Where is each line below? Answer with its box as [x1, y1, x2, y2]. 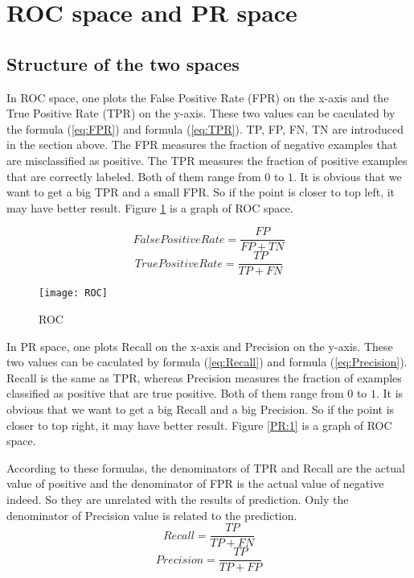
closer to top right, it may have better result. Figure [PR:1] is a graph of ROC [6, 416, 392, 433]
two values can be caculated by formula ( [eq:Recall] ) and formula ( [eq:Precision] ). [6, 353, 408, 370]
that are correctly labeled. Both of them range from [6, 167, 261, 184]
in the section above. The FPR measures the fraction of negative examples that [6, 136, 398, 153]
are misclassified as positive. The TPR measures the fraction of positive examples [6, 151, 408, 168]
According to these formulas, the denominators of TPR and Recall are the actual [6, 459, 406, 476]
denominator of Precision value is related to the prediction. [6, 506, 297, 523]
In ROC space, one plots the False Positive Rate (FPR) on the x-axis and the [6, 89, 389, 105]
